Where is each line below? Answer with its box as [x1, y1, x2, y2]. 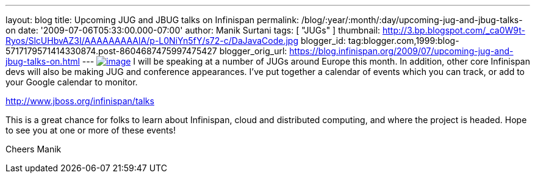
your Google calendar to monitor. [5, 77, 138, 87]
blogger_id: [300, 35, 346, 46]
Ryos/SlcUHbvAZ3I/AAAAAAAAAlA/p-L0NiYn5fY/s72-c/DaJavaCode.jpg [5, 35, 298, 46]
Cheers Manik [5, 144, 62, 154]
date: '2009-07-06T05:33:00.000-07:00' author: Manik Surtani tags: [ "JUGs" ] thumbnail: [18, 25, 381, 35]
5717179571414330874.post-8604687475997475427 [5, 46, 217, 56]
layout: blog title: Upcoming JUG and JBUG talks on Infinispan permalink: [5, 15, 300, 25]
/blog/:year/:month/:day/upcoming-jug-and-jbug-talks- [301, 15, 523, 25]
